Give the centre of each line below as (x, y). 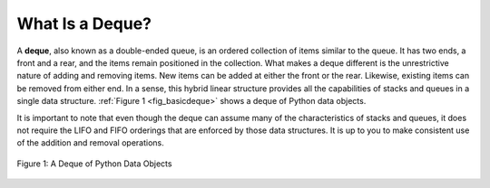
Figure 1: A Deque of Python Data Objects (94, 164)
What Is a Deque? (84, 23)
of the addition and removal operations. (90, 143)
